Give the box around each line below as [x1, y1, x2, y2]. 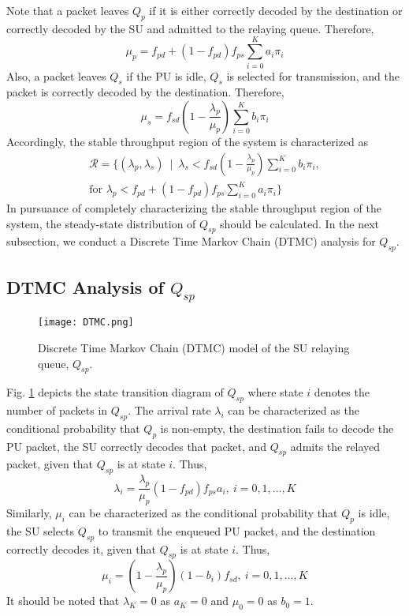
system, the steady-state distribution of [6, 215, 196, 231]
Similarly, [6, 504, 52, 520]
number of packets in [6, 402, 108, 419]
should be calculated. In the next [220, 215, 380, 231]
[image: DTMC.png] [38, 317, 134, 329]
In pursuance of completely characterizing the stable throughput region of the [6, 200, 381, 216]
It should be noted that [6, 592, 120, 609]
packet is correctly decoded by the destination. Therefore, [6, 84, 284, 100]
